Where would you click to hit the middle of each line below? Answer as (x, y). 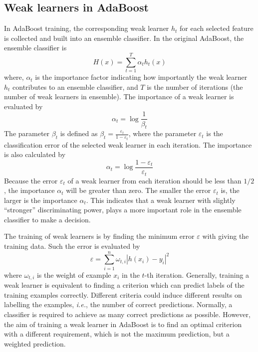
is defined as (79, 133)
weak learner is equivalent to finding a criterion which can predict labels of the (124, 285)
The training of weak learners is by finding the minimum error (99, 236)
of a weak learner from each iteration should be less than (154, 180)
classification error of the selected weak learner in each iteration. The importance (128, 144)
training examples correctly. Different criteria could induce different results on (123, 294)
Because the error (31, 180)
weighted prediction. (35, 343)
